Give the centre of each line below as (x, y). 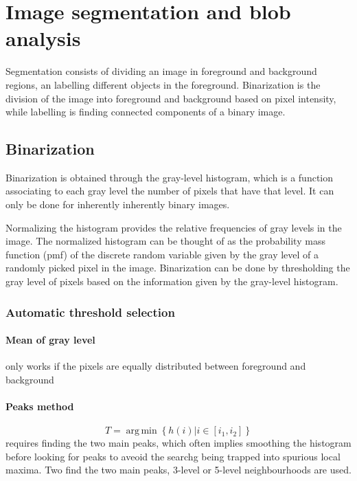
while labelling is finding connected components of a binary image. (146, 112)
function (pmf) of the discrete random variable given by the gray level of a (162, 254)
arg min (141, 431)
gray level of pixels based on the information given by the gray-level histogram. (172, 281)
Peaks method (40, 406)
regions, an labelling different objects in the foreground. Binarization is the (163, 84)
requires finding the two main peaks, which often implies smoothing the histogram (178, 443)
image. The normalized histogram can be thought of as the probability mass (165, 241)
